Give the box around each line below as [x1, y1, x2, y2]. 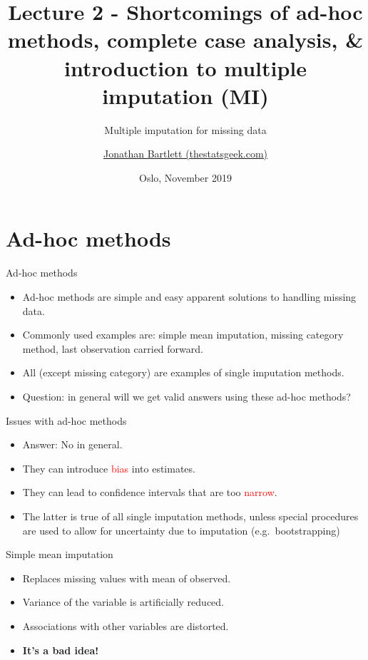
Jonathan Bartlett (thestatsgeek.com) [103, 146, 268, 161]
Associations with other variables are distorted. [22, 618, 229, 633]
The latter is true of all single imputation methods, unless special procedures [22, 508, 359, 523]
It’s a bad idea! [22, 642, 99, 657]
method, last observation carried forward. [22, 341, 203, 356]
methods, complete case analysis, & [7, 25, 364, 54]
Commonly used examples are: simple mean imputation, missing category [22, 327, 344, 342]
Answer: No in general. [22, 437, 123, 452]
